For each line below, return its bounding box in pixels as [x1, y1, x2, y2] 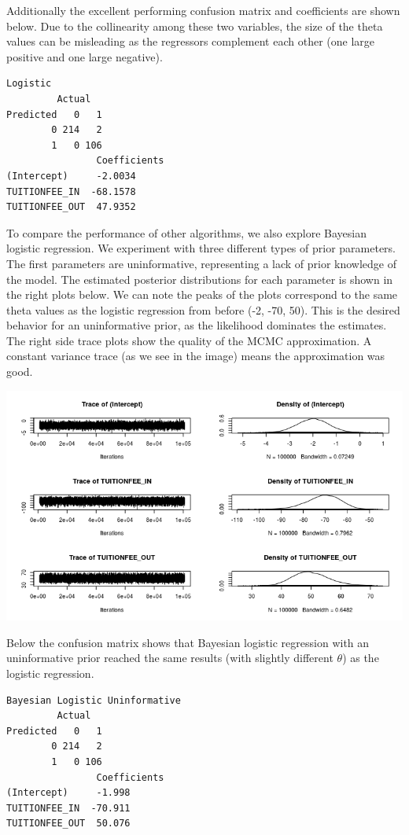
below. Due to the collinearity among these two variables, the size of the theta [6, 17, 383, 34]
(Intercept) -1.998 [6, 787, 131, 799]
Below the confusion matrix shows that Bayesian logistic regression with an [6, 634, 370, 650]
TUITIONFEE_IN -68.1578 [6, 186, 136, 197]
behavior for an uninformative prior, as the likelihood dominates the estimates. [6, 317, 387, 333]
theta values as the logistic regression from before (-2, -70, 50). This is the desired [6, 301, 400, 318]
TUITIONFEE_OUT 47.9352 [6, 201, 136, 213]
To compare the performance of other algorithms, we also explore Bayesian [6, 224, 367, 241]
